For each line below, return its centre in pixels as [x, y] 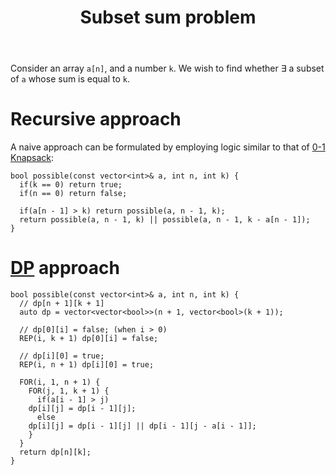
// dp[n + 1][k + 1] [62, 304]
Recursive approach [96, 119]
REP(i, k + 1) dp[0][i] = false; [89, 339]
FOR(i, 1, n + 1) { [60, 382]
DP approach [65, 268]
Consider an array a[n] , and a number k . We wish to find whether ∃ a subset [167, 68]
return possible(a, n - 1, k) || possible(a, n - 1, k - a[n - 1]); [165, 220]
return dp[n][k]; [55, 452]
